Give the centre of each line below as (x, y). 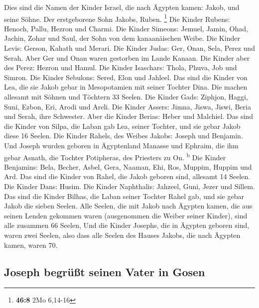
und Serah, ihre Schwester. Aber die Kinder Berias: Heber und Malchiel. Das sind (129, 116)
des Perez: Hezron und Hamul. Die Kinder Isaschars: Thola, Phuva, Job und (121, 67)
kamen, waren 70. (31, 245)
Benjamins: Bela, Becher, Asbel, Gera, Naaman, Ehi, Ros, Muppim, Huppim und (128, 166)
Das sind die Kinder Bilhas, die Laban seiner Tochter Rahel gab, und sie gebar (124, 196)
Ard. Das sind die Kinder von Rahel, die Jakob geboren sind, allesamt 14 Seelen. (127, 176)
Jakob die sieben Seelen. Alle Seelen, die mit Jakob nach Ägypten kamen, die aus (128, 206)
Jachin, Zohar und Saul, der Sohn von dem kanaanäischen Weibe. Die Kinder (122, 38)
